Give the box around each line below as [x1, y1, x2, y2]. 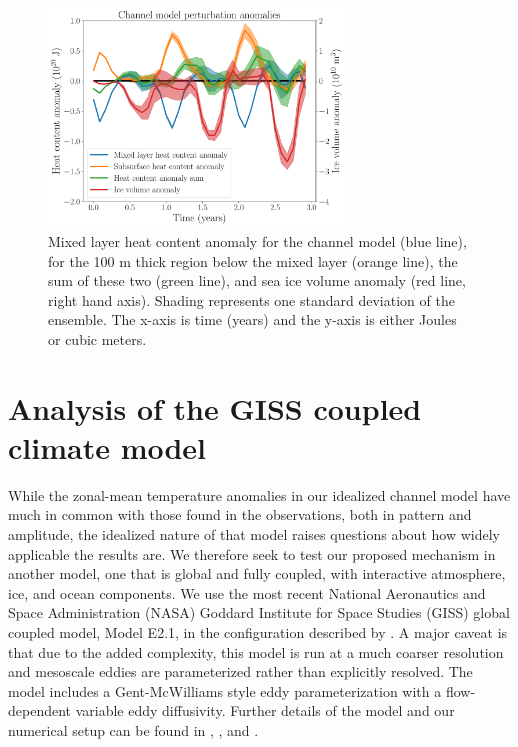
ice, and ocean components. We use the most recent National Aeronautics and [8, 582, 486, 603]
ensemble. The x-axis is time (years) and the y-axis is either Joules [48, 309, 457, 330]
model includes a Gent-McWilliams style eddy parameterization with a [8, 680, 442, 701]
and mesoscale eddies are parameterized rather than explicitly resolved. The [8, 661, 473, 682]
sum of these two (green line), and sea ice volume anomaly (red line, [48, 270, 466, 291]
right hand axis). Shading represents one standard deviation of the [48, 289, 455, 310]
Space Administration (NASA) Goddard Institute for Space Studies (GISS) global [8, 602, 510, 623]
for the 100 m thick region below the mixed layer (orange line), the [48, 250, 458, 271]
